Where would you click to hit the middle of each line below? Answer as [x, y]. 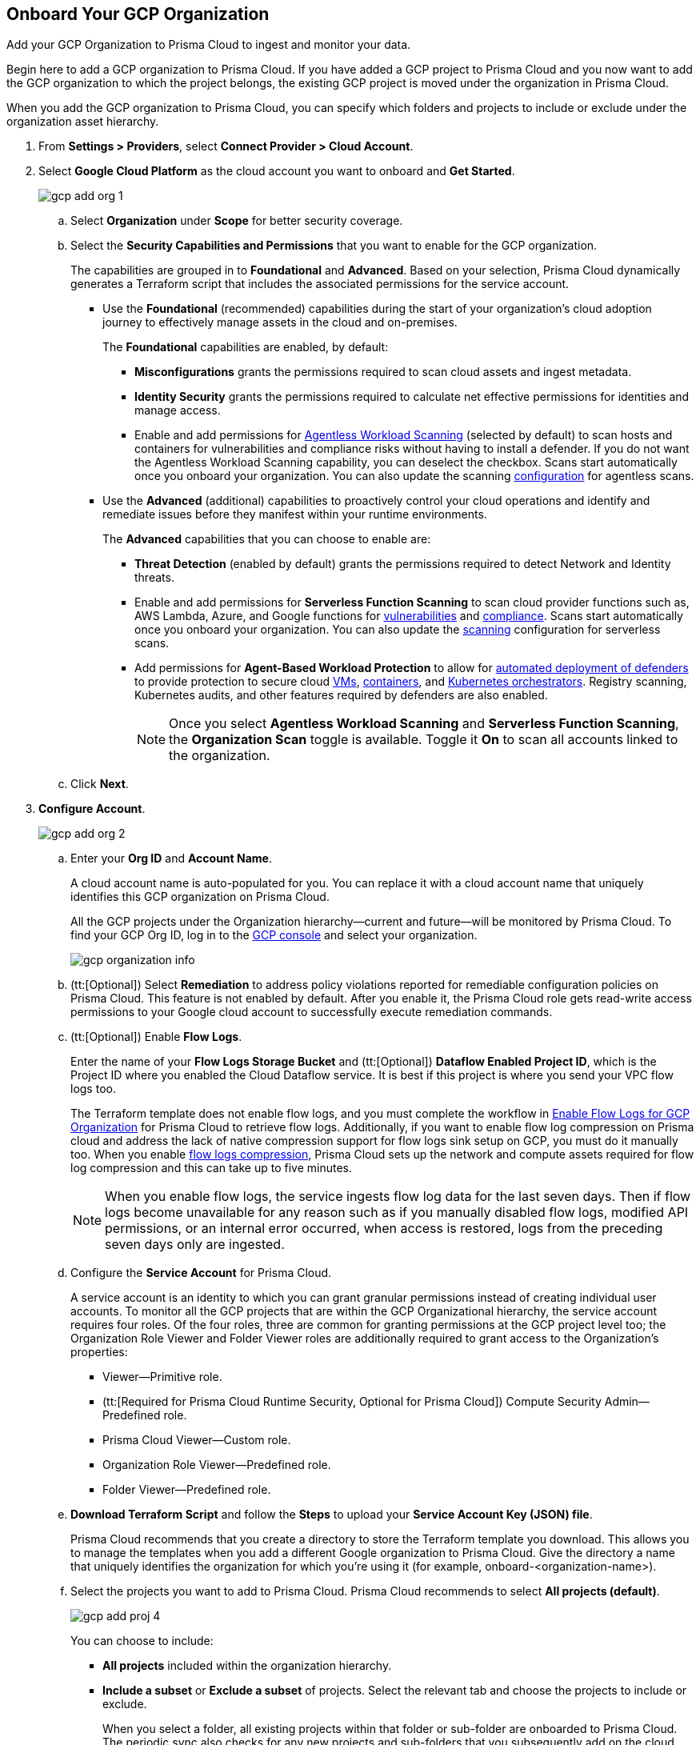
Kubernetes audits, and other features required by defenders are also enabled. [341, 695]
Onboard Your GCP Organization [138, 14]
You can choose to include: [142, 1641]
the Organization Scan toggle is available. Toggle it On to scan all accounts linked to [424, 740]
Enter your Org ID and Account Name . [171, 858]
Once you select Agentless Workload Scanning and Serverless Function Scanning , [424, 724]
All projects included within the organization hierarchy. [247, 1666]
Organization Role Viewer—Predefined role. [217, 1465]
